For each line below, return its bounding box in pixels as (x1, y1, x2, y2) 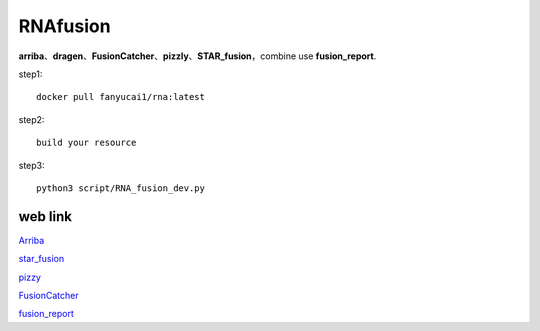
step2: (18, 113, 45, 125)
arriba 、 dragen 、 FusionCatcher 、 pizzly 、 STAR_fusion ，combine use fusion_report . (18, 50, 377, 62)
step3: (18, 159, 45, 171)
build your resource (36, 137, 137, 149)
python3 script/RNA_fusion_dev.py (36, 182, 205, 194)
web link (18, 208, 72, 225)
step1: (18, 68, 43, 80)
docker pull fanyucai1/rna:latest (36, 91, 205, 103)
